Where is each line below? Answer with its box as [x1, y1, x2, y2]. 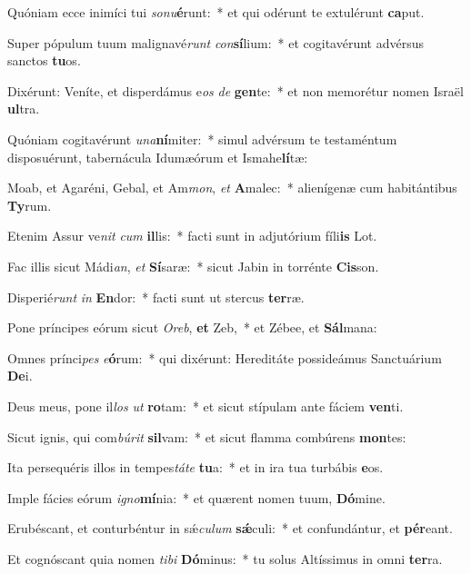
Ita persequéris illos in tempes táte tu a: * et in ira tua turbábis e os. [7, 458, 384, 477]
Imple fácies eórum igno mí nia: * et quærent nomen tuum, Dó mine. [7, 488, 386, 507]
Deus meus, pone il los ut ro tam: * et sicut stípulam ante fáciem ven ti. [7, 396, 404, 415]
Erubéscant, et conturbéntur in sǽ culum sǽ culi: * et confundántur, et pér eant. [7, 519, 453, 538]
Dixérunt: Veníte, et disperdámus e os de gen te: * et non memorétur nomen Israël [7, 81, 464, 100]
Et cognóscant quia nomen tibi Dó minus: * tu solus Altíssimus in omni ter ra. [7, 549, 443, 568]
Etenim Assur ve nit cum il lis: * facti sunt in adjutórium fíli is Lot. [7, 226, 377, 245]
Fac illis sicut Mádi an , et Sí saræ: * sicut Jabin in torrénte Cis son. [7, 256, 379, 275]
